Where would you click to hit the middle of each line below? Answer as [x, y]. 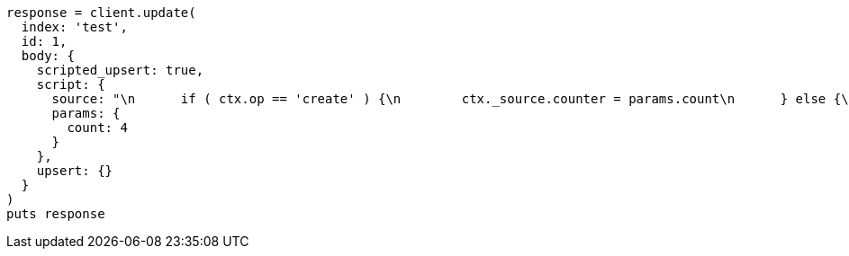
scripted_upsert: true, [120, 70]
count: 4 [97, 128]
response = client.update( [101, 13]
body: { [48, 56]
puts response [56, 214]
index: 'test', [74, 27]
